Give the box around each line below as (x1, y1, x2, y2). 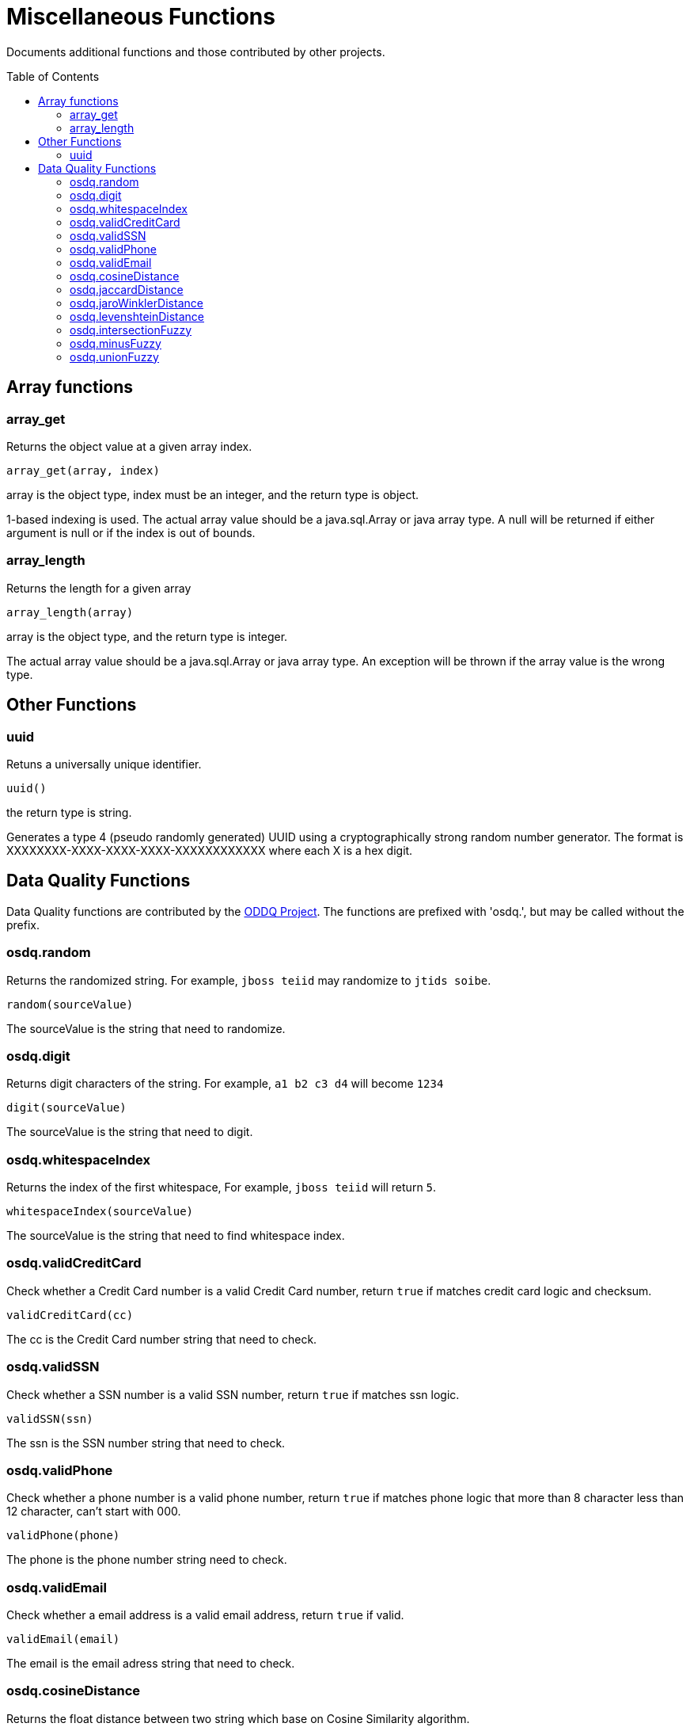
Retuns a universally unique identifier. (6, 757, 202, 771)
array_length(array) (6, 605, 134, 619)
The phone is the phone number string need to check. (6, 1553, 287, 1567)
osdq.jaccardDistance (70, 282, 184, 296)
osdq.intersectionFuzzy (70, 322, 192, 337)
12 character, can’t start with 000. (6, 1504, 181, 1519)
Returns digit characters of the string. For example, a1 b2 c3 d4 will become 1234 (6, 1077, 444, 1091)
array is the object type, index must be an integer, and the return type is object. (6, 487, 419, 501)
